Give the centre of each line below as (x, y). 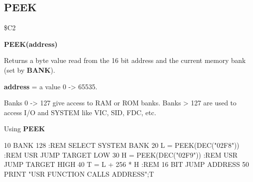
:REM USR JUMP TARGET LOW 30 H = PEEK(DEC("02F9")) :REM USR (121, 154)
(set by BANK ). (30, 70)
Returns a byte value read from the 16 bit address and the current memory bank (125, 60)
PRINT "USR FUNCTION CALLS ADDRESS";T (79, 173)
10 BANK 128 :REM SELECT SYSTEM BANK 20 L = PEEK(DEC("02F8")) (122, 145)
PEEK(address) (31, 44)
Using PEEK (25, 129)
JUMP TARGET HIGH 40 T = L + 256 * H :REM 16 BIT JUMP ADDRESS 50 (126, 164)
